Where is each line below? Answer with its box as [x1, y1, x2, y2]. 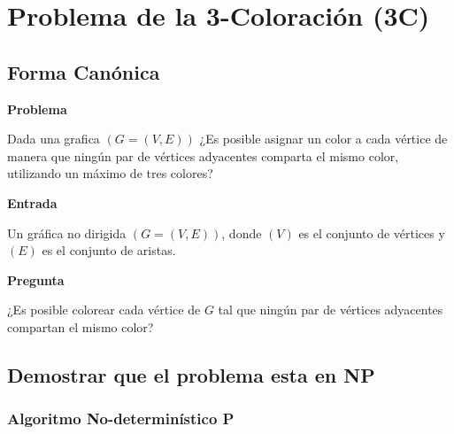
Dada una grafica [7, 129, 100, 148]
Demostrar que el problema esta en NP [7, 360, 375, 388]
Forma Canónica [7, 58, 160, 85]
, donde [221, 223, 262, 242]
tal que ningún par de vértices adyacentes [218, 300, 443, 319]
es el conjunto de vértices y [298, 223, 445, 242]
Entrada [7, 193, 58, 212]
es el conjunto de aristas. [42, 241, 176, 260]
